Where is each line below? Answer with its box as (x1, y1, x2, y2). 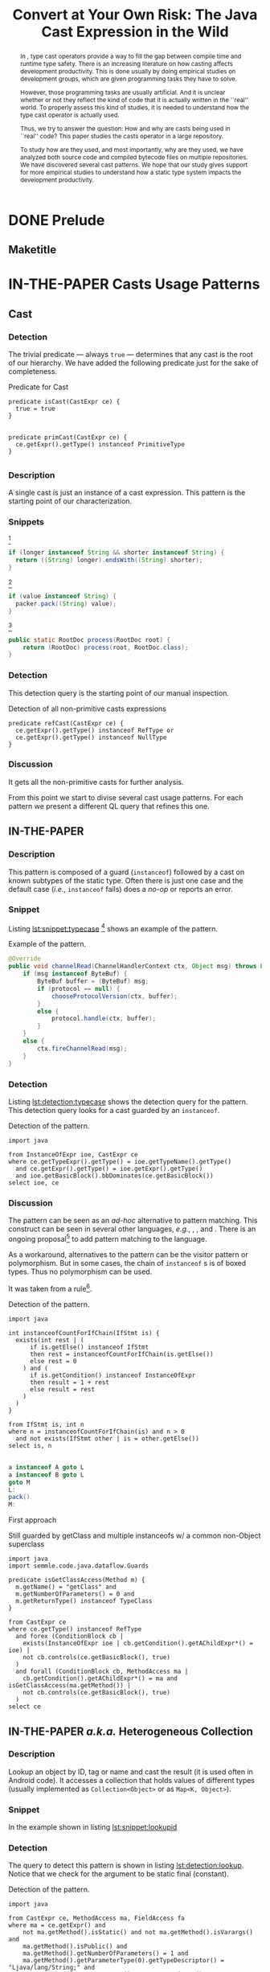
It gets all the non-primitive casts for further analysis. (8, 777, 184, 787)
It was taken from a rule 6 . (8, 1282, 92, 1293)
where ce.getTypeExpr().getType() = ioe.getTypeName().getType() (8, 1157, 231, 1165)
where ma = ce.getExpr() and (8, 1921, 106, 1929)
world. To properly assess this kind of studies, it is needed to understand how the (19, 103, 250, 112)
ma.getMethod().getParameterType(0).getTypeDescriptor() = (22, 1957, 225, 1965)
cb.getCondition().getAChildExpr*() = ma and (22, 1674, 178, 1682)
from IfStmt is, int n (8, 1420, 84, 1428)
